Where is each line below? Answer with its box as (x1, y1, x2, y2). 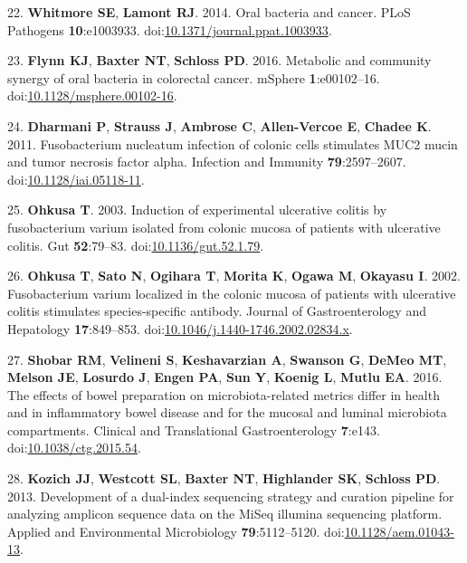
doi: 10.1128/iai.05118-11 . (7, 169, 145, 188)
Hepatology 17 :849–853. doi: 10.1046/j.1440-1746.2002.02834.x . (7, 319, 353, 338)
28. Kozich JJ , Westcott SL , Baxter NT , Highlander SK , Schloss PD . (7, 469, 441, 488)
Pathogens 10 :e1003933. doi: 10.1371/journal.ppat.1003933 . (7, 20, 332, 39)
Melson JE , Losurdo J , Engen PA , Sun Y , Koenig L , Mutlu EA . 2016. (7, 367, 443, 386)
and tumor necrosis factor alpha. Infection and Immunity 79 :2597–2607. (7, 152, 406, 171)
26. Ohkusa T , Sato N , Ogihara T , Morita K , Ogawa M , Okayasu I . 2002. (7, 266, 461, 285)
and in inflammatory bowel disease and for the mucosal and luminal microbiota (7, 403, 447, 422)
